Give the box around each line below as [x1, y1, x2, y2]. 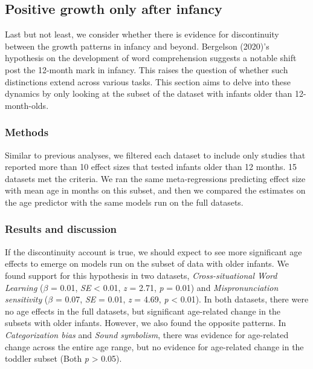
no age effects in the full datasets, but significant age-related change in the [5, 304, 281, 317]
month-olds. [5, 99, 49, 111]
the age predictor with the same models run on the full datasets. [5, 195, 244, 208]
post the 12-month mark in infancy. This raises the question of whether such [5, 63, 288, 76]
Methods [5, 125, 49, 140]
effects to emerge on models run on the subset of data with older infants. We [5, 257, 289, 270]
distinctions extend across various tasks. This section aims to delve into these [5, 75, 291, 88]
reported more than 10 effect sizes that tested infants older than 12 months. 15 [5, 160, 297, 173]
